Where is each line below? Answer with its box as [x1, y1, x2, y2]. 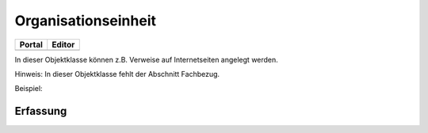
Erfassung [14, 104, 67, 118]
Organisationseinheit [14, 12, 156, 29]
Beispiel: [14, 84, 43, 93]
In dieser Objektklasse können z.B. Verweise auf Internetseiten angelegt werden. [14, 55, 279, 64]
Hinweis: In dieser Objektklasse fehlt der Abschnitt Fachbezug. [14, 69, 220, 78]
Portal [19, 39, 44, 50]
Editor [52, 39, 75, 50]
